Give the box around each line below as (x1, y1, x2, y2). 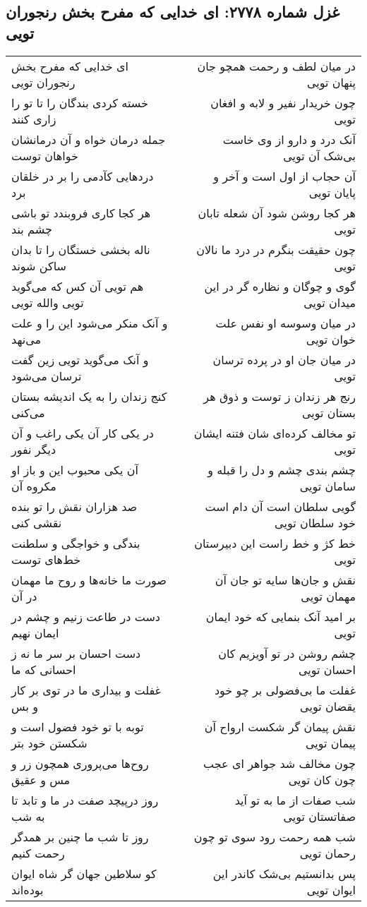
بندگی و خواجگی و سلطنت (11, 534, 140, 551)
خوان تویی (306, 330, 356, 347)
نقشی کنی (11, 514, 62, 531)
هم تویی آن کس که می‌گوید (11, 277, 144, 294)
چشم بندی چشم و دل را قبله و (207, 461, 356, 478)
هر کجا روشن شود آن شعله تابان (198, 204, 356, 221)
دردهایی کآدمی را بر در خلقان (11, 167, 154, 184)
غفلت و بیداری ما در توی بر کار (11, 681, 161, 698)
